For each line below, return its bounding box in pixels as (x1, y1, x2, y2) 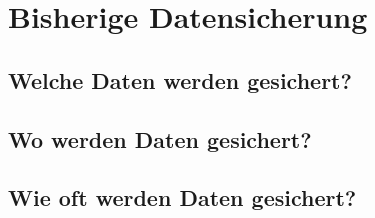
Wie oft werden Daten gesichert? (8, 182, 357, 213)
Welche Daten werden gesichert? (8, 64, 352, 95)
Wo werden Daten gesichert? (8, 123, 312, 154)
